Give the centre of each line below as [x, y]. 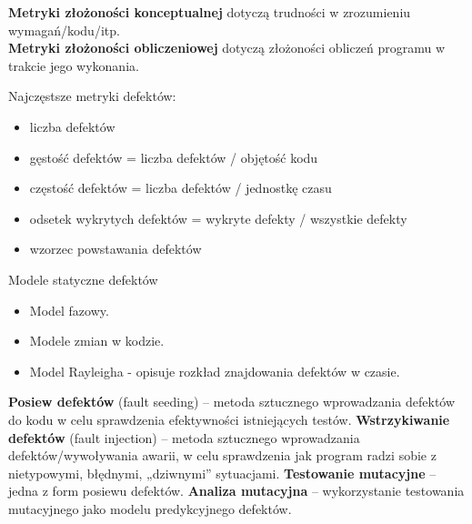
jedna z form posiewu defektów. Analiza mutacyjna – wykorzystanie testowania [236, 491]
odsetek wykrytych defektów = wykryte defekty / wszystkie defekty [218, 218]
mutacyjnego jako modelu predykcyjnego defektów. [150, 508]
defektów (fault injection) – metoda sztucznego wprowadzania [184, 437]
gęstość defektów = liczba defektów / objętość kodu [174, 157]
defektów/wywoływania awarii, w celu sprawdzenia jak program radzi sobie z [222, 455]
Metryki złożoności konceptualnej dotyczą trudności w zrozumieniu [210, 12]
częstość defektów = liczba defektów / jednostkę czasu [181, 188]
